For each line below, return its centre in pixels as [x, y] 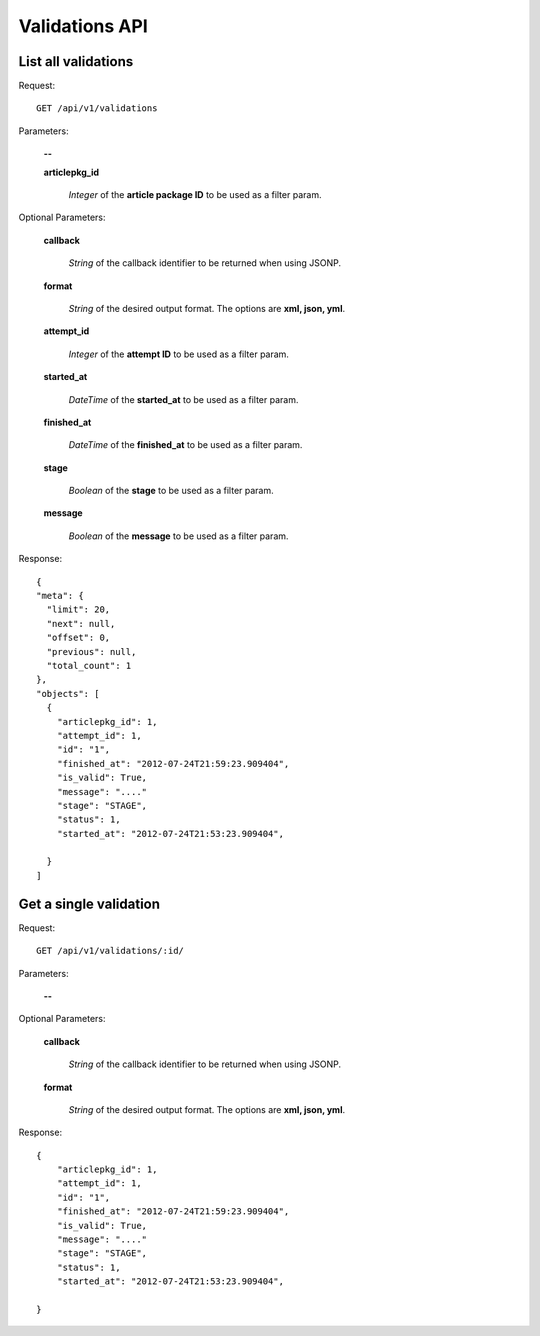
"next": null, [81, 623]
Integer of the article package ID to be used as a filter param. [195, 195]
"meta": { [60, 596]
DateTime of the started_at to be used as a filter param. [183, 399]
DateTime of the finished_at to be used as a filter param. [185, 445]
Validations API [83, 26]
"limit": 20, [78, 609]
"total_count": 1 [89, 665]
